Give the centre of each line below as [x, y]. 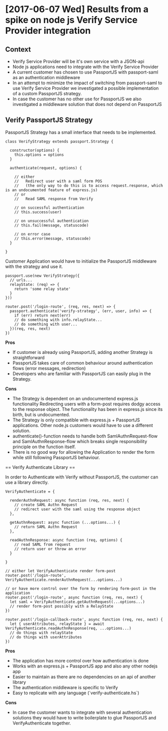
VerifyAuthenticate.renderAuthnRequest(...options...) [64, 580]
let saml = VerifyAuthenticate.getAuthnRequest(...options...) [77, 602]
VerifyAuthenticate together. [42, 723]
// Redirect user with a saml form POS [58, 181]
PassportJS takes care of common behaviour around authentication [83, 363]
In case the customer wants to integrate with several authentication [82, 712]
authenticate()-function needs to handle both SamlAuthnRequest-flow [85, 436]
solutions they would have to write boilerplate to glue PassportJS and [84, 717]
